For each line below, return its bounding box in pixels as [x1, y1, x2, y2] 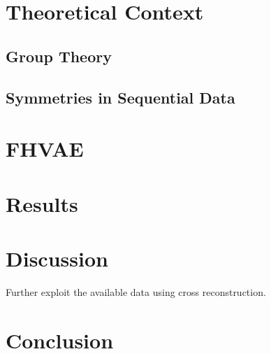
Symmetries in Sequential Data [6, 86, 235, 108]
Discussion [6, 243, 108, 272]
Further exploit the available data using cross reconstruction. [6, 284, 266, 299]
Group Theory [6, 45, 112, 66]
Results [6, 189, 78, 218]
